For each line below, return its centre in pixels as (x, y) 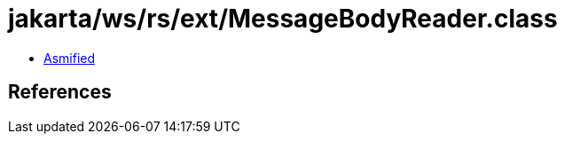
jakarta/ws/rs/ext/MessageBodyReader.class (283, 19)
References (60, 92)
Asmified (70, 58)
